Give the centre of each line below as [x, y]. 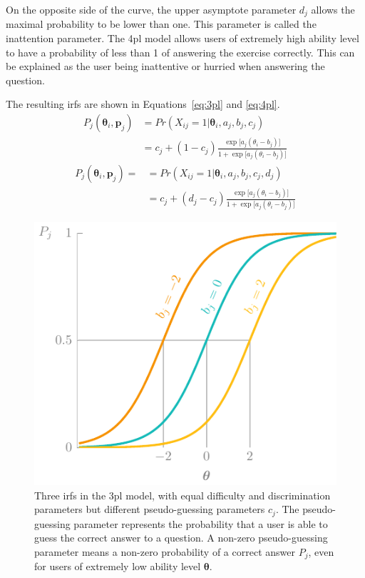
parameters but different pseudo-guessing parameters [150, 509]
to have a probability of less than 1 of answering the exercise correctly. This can [180, 52]
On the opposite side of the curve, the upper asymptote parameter [151, 9]
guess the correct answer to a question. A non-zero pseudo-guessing [181, 538]
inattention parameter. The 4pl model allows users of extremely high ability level [182, 38]
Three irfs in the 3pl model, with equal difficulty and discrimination [182, 495]
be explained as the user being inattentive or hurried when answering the [165, 66]
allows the [333, 9]
